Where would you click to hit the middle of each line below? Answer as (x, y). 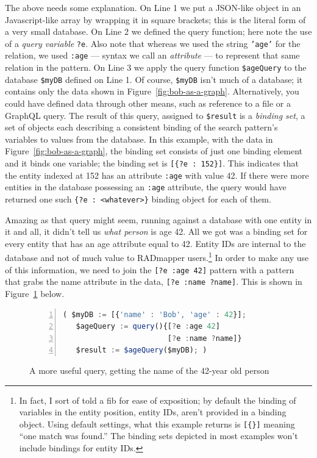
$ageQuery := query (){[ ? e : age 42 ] (148, 327)
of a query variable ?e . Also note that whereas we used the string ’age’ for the (153, 43)
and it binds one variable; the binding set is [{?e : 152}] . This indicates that (152, 163)
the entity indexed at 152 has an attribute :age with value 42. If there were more (157, 175)
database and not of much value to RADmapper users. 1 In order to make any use (157, 257)
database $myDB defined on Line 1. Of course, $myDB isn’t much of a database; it (154, 79)
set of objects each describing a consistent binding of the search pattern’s (141, 127)
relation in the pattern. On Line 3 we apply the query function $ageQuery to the (156, 67)
